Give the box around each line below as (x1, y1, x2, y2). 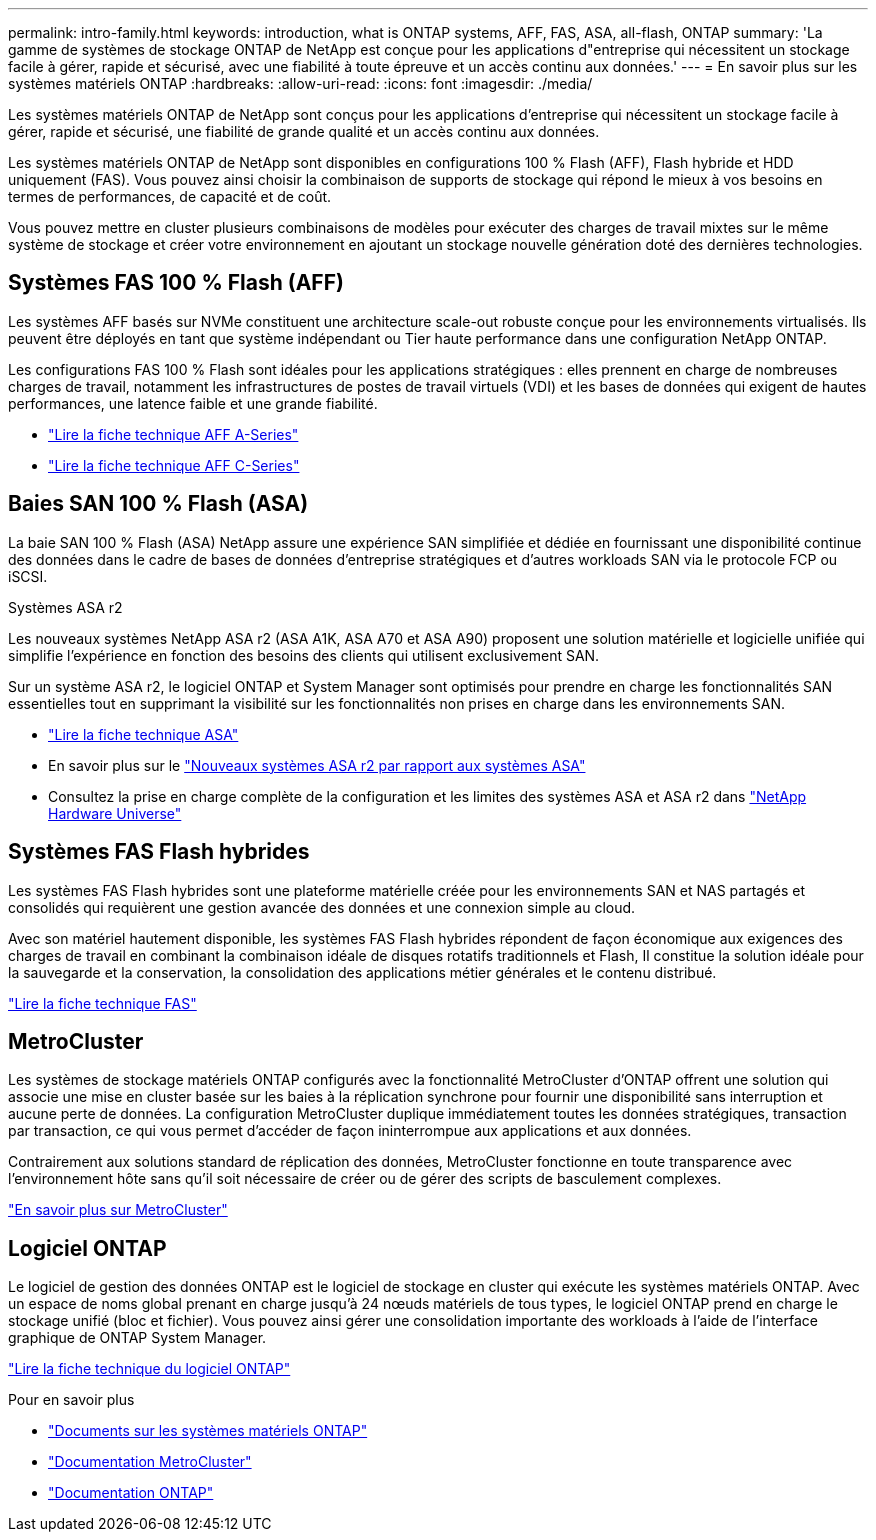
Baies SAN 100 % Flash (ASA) (8, 491, 309, 517)
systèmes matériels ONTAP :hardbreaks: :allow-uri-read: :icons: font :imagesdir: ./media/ (8, 75, 593, 92)
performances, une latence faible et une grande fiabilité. (8, 394, 378, 412)
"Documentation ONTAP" (48, 1484, 214, 1502)
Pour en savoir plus (8, 1391, 135, 1409)
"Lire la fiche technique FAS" (8, 994, 197, 1012)
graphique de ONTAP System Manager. (8, 1329, 267, 1347)
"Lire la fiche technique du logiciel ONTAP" (8, 1360, 291, 1378)
